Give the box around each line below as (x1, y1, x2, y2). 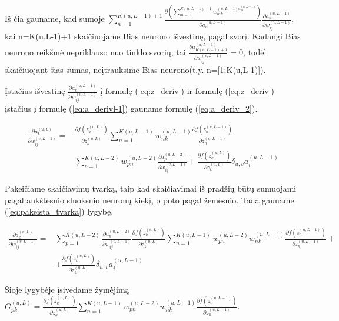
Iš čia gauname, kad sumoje (5, 12, 105, 25)
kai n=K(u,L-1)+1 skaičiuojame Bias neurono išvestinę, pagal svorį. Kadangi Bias (5, 30, 301, 42)
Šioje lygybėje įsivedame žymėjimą (5, 283, 129, 296)
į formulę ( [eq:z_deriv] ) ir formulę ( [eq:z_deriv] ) (100, 85, 275, 96)
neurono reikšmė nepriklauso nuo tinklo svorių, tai (5, 45, 186, 58)
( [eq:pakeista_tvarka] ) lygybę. (5, 205, 114, 218)
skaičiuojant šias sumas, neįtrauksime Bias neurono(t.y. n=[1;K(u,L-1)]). (5, 63, 266, 75)
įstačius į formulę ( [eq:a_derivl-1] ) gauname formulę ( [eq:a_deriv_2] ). (5, 102, 258, 114)
